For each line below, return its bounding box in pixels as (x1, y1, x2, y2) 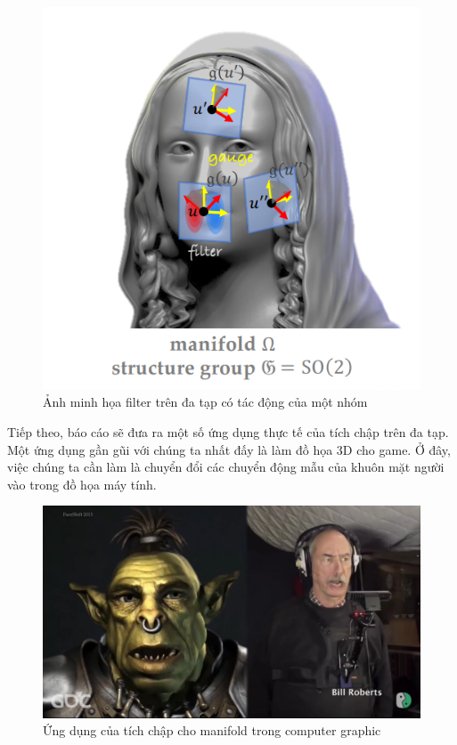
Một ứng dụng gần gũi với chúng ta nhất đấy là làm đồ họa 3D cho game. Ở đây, (7, 440, 451, 458)
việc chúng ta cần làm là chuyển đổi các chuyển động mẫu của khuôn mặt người (7, 458, 445, 476)
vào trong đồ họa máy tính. (7, 474, 157, 493)
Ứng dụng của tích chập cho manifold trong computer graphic (43, 721, 381, 740)
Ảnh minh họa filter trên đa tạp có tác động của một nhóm (43, 393, 368, 411)
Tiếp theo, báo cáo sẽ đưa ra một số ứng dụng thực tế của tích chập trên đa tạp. (7, 423, 449, 441)
